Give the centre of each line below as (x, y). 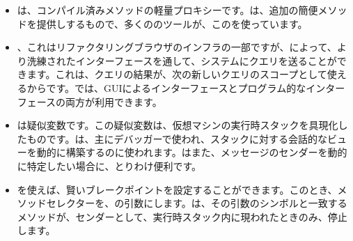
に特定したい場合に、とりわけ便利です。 (109, 165)
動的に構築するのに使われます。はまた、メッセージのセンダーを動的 (192, 152)
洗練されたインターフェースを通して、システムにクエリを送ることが (182, 60)
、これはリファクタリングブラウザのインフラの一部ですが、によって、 (177, 47)
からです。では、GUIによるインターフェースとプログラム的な (166, 87)
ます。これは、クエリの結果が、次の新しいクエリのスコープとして (177, 74)
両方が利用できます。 (114, 101)
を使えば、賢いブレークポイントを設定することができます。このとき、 (177, 189)
